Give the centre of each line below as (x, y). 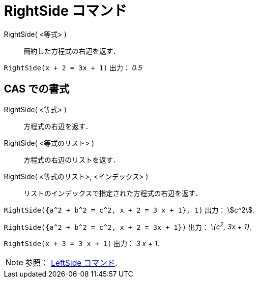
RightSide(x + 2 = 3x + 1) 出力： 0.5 (73, 67)
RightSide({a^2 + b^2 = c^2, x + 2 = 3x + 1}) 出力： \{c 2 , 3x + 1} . (128, 226)
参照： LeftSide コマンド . (71, 263)
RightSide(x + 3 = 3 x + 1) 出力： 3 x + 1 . (82, 244)
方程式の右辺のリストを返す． (72, 159)
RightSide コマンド (66, 11)
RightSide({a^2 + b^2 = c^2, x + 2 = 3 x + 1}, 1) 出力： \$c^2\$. (129, 210)
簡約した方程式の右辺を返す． (72, 51)
